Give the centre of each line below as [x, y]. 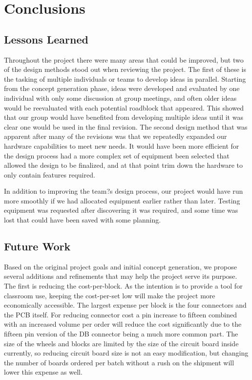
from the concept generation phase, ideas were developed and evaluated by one [122, 88]
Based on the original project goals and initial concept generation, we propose [120, 266]
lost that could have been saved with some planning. [83, 220]
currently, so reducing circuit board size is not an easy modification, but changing [126, 353]
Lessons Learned [46, 39]
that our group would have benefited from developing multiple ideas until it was [124, 117]
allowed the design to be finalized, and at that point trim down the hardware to [124, 165]
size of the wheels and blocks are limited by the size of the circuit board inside [121, 343]
